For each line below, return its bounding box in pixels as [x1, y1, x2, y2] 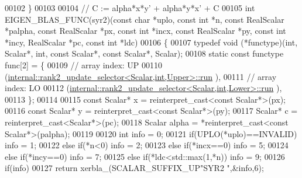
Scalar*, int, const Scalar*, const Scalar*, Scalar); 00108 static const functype [5, 47, 284, 60]
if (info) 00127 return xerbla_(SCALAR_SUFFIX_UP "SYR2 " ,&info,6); [5, 162, 264, 174]
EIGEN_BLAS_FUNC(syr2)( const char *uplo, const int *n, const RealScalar [5, 13, 284, 25]
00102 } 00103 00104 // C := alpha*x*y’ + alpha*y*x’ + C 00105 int [5, 2, 255, 13]
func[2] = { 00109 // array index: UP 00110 [5, 58, 163, 71]
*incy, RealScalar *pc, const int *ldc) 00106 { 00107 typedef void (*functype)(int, [5, 36, 298, 48]
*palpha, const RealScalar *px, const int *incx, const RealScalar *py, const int [5, 25, 286, 37]
